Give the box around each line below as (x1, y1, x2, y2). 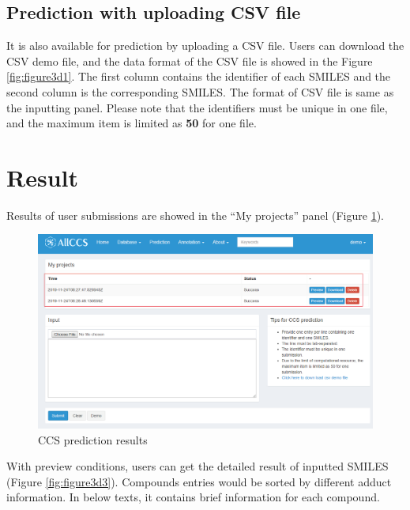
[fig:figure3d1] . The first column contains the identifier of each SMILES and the (6, 68, 391, 85)
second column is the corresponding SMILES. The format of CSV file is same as (6, 83, 394, 100)
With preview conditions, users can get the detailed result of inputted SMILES (6, 458, 389, 474)
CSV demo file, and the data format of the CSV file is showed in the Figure (6, 52, 373, 69)
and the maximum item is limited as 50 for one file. (6, 115, 257, 131)
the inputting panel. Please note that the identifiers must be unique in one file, (6, 99, 388, 115)
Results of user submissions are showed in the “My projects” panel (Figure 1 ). (6, 206, 384, 223)
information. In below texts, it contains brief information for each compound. (6, 489, 380, 505)
